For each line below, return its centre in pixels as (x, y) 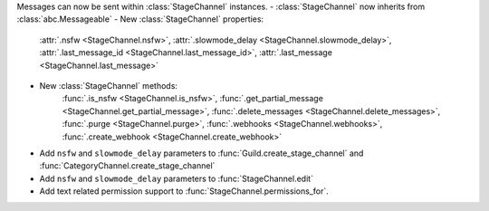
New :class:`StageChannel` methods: (109, 85)
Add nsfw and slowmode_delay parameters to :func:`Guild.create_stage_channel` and (201, 153)
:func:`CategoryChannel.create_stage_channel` (127, 166)
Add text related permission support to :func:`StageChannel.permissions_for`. (184, 191)
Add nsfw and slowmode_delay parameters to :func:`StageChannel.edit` (177, 178)
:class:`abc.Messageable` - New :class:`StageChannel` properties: (140, 19)
